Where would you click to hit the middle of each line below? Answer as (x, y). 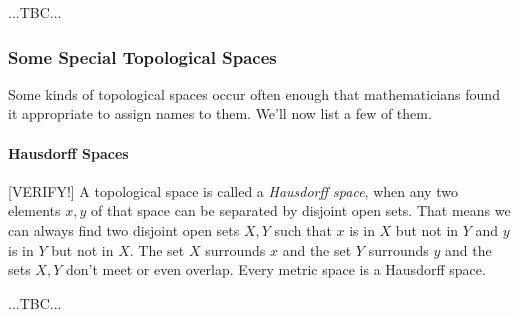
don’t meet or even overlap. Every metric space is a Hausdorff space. (275, 269)
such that (303, 229)
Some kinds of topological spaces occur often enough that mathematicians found (254, 93)
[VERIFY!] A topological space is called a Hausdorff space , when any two (233, 190)
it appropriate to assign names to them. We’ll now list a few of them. (220, 113)
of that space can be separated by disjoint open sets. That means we (301, 210)
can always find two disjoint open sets (124, 229)
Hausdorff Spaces (68, 152)
